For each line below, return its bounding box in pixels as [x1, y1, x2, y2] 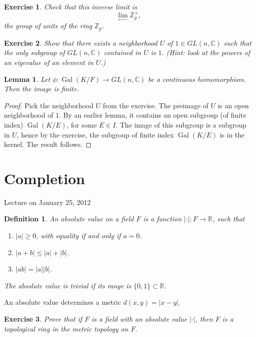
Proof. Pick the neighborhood [4, 100, 94, 110]
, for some [66, 119, 97, 130]
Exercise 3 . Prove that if [4, 313, 82, 324]
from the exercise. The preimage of [103, 100, 209, 110]
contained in [104, 47, 141, 58]
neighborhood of [4, 110, 54, 120]
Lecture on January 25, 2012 [4, 197, 91, 207]
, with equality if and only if [36, 230, 121, 241]
